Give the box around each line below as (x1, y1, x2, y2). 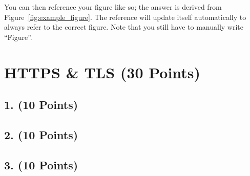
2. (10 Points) (4, 126, 78, 142)
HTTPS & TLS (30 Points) (4, 61, 201, 82)
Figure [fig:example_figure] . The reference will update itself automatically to (4, 11, 246, 22)
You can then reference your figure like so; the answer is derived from (4, 2, 222, 12)
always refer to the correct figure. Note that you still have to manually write (4, 21, 244, 32)
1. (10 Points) (4, 97, 78, 113)
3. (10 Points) (4, 157, 78, 172)
